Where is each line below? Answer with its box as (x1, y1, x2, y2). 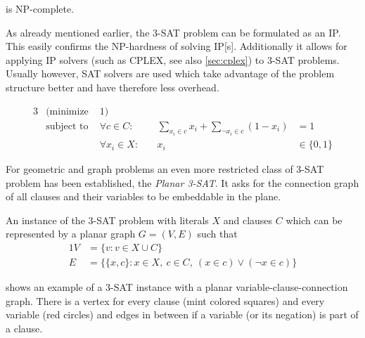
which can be (286, 212, 342, 227)
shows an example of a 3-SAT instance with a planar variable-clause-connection (6, 280, 348, 294)
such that (197, 226, 238, 241)
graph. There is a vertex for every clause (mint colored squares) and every (6, 293, 325, 308)
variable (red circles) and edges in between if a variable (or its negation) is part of (6, 307, 359, 322)
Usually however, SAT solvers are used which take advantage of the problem (6, 66, 335, 81)
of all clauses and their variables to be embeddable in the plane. (6, 189, 281, 204)
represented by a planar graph (6, 226, 136, 241)
